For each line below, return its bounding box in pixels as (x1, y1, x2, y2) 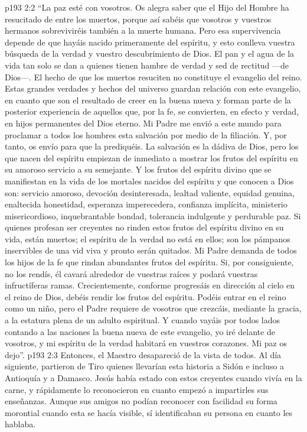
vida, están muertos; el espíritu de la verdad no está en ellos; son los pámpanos (5, 232, 290, 245)
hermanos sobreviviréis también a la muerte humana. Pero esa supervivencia (5, 24, 281, 37)
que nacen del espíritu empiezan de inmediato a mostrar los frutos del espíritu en (5, 151, 298, 164)
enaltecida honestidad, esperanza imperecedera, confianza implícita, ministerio (5, 198, 288, 210)
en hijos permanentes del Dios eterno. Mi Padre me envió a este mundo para (5, 116, 282, 129)
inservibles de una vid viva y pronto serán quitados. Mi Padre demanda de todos (5, 244, 297, 256)
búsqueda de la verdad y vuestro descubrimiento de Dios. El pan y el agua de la (5, 47, 295, 60)
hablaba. (5, 418, 36, 430)
